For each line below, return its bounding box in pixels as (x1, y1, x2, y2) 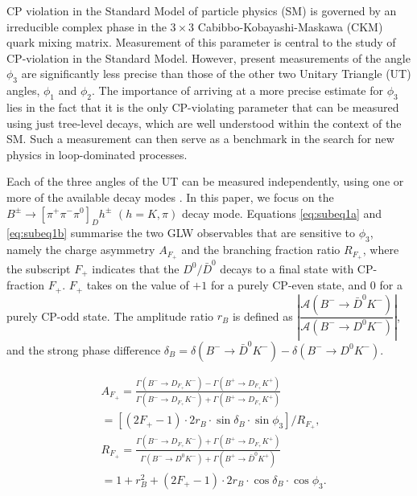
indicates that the (92, 260, 180, 277)
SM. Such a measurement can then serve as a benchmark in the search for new (6, 130, 394, 147)
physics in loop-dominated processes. (6, 146, 188, 162)
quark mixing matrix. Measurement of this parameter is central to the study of (6, 34, 396, 51)
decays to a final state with (220, 260, 354, 277)
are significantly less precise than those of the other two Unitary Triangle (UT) (21, 65, 411, 82)
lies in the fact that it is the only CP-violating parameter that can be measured (6, 98, 399, 115)
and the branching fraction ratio (181, 241, 341, 258)
